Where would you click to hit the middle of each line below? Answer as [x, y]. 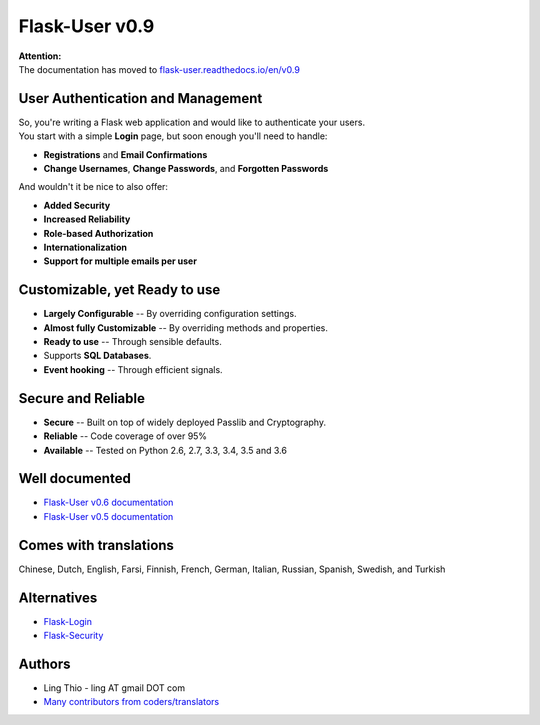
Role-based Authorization [98, 233]
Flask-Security [73, 636]
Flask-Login [67, 621]
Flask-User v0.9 [86, 26]
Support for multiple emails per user [120, 261]
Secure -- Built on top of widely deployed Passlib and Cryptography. [185, 422]
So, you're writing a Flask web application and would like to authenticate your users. [191, 122]
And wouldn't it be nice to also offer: [93, 187]
